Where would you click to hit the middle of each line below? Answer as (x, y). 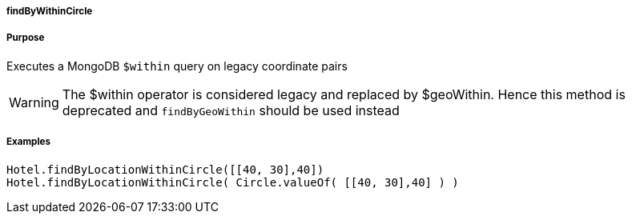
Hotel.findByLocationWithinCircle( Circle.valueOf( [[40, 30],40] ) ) (233, 182)
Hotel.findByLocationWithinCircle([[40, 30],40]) (165, 169)
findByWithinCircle (50, 11)
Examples (28, 142)
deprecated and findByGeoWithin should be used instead (231, 110)
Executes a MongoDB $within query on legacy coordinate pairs (177, 66)
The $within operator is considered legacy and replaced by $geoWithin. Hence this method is (344, 94)
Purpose (26, 38)
